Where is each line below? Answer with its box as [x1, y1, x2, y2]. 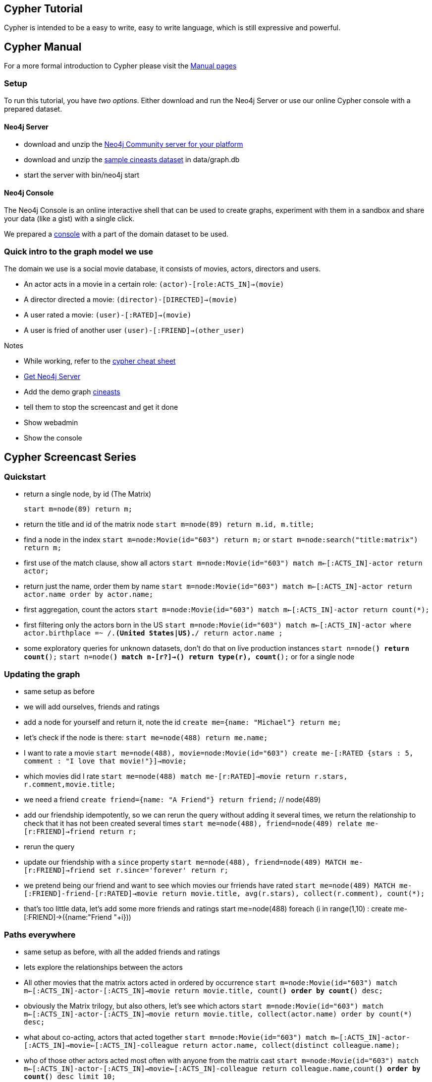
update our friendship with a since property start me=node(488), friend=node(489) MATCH [24, 858, 346, 867]
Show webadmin [24, 418, 78, 427]
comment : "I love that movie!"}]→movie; [24, 757, 187, 765]
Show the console [24, 434, 82, 443]
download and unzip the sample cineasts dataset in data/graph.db [24, 155, 240, 164]
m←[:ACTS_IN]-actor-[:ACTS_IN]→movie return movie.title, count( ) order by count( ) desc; [24, 986, 383, 995]
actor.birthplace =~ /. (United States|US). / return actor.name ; [24, 629, 283, 637]
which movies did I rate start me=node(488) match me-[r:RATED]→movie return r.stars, [24, 772, 348, 781]
